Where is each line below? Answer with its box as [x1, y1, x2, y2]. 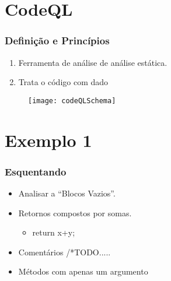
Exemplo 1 [5, 128, 92, 152]
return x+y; [32, 226, 75, 238]
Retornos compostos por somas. [18, 206, 132, 219]
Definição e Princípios [5, 33, 110, 48]
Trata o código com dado [18, 76, 109, 88]
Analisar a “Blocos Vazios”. [18, 187, 116, 199]
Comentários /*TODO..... [18, 245, 111, 258]
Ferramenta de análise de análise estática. [18, 56, 167, 68]
